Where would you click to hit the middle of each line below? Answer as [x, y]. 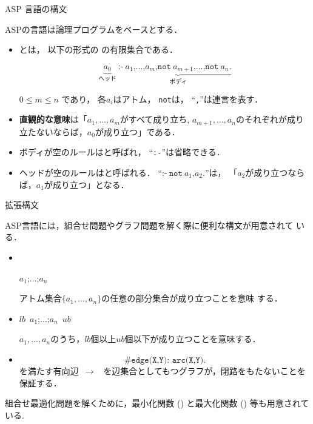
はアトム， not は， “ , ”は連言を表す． [188, 99]
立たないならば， [53, 131]
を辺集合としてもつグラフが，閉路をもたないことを [204, 370]
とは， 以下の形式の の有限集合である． [98, 49]
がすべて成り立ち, [155, 119]
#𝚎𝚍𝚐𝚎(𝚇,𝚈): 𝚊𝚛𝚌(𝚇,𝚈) [164, 360]
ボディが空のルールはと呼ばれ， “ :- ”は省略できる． [122, 152]
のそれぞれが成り [270, 119]
